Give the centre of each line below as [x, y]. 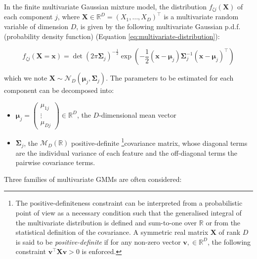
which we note [26, 78]
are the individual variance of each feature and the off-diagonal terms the [127, 152]
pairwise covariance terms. [55, 162]
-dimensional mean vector [138, 114]
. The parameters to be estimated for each [170, 78]
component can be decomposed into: [59, 90]
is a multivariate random [201, 17]
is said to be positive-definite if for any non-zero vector [98, 241]
